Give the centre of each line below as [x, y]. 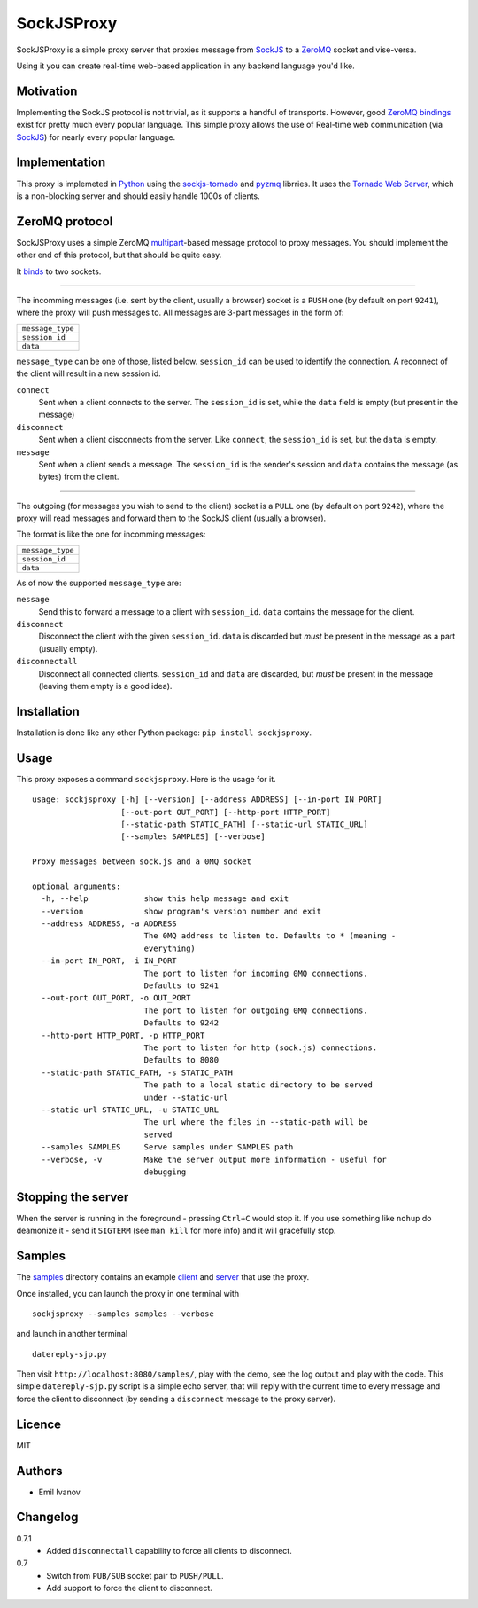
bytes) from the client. [79, 477]
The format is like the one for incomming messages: [111, 534]
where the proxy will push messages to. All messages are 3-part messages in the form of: [180, 313]
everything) [170, 948]
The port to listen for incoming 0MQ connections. [256, 973]
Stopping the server [73, 1197]
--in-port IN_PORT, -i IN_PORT [109, 961]
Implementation [61, 163]
